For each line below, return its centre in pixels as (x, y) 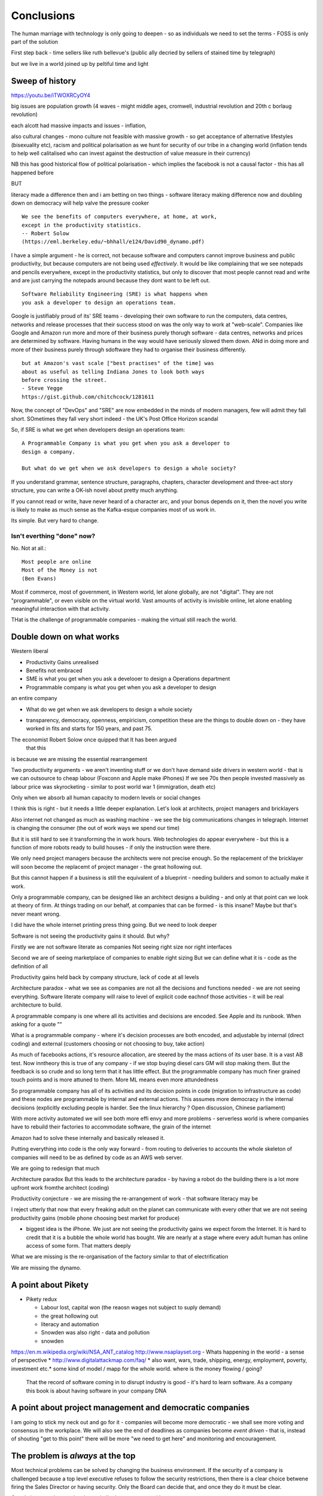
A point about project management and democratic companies (130, 1408)
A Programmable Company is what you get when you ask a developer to (126, 443)
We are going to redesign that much (55, 1168)
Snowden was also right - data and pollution (95, 1333)
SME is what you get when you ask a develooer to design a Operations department (128, 679)
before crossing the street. (64, 380)
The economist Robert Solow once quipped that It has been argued (94, 740)
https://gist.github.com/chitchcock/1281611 (88, 397)
